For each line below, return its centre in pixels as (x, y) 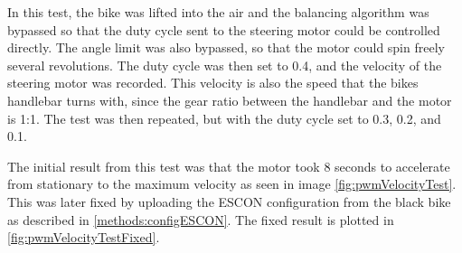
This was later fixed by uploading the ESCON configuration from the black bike (229, 201)
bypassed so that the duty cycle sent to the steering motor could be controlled (224, 29)
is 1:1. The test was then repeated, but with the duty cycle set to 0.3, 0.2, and (224, 118)
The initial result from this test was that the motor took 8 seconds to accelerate (229, 166)
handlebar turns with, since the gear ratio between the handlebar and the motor (230, 100)
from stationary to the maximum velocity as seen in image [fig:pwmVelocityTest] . (232, 184)
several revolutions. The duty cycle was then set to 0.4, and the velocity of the (225, 65)
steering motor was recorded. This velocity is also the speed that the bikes (213, 83)
